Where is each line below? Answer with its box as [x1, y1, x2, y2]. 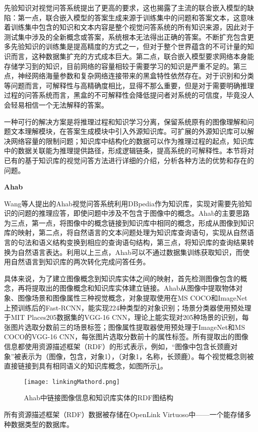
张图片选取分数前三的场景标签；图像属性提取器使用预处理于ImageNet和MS [4, 321, 245, 332]
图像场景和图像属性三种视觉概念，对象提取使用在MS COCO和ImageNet [17, 293, 248, 303]
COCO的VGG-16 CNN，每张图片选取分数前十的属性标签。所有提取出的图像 [4, 331, 249, 342]
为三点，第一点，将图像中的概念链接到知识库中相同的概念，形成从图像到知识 [4, 217, 254, 228]
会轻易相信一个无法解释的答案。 [4, 99, 108, 110]
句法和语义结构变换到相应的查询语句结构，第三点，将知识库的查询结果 [17, 237, 247, 247]
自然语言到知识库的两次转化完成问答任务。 [10, 256, 150, 267]
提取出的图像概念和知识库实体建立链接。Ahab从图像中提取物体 [31, 283, 236, 293]
